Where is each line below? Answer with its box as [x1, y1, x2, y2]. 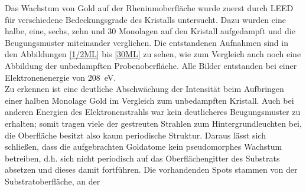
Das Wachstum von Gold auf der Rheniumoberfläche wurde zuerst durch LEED [5, 2, 294, 14]
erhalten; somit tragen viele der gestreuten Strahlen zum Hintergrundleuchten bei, [5, 117, 302, 129]
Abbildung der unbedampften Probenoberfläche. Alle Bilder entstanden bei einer [5, 59, 297, 71]
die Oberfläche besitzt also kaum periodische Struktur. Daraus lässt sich [5, 129, 266, 141]
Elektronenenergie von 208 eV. [5, 71, 116, 83]
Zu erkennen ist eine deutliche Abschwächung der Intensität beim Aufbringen [5, 83, 284, 95]
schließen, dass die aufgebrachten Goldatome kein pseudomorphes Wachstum [5, 140, 282, 153]
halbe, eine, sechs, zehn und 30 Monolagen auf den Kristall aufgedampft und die [5, 25, 295, 37]
